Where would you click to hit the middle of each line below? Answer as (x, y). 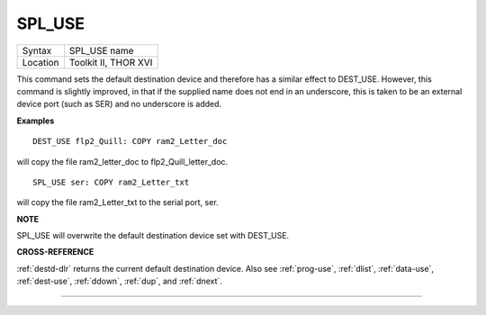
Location (40, 62)
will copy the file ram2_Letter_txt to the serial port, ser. (118, 202)
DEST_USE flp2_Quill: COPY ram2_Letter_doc (130, 141)
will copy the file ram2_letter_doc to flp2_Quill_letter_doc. (122, 161)
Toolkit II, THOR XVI (111, 62)
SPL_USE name (101, 50)
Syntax (37, 50)
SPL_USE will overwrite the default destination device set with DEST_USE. (153, 236)
